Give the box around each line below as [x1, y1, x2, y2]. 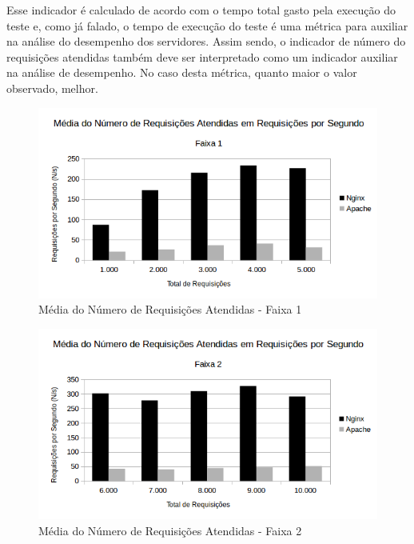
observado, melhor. [6, 79, 98, 96]
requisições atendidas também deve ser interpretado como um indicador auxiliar [6, 48, 398, 65]
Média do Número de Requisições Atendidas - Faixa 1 [38, 301, 302, 318]
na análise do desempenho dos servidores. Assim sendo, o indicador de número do [6, 33, 406, 50]
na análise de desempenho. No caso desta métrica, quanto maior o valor [6, 64, 357, 81]
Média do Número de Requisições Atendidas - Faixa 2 [38, 522, 302, 538]
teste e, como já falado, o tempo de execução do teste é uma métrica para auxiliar [6, 17, 408, 34]
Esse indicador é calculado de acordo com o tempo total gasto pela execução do [6, 2, 396, 18]
